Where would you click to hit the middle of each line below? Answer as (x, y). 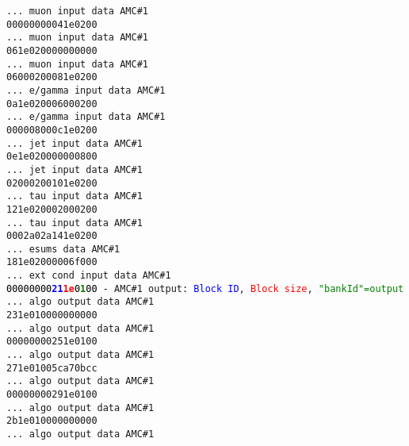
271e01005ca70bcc (52, 368)
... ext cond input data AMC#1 (89, 276)
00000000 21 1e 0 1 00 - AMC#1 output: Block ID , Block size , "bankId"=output (205, 288)
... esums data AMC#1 (63, 249)
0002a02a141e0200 (52, 236)
